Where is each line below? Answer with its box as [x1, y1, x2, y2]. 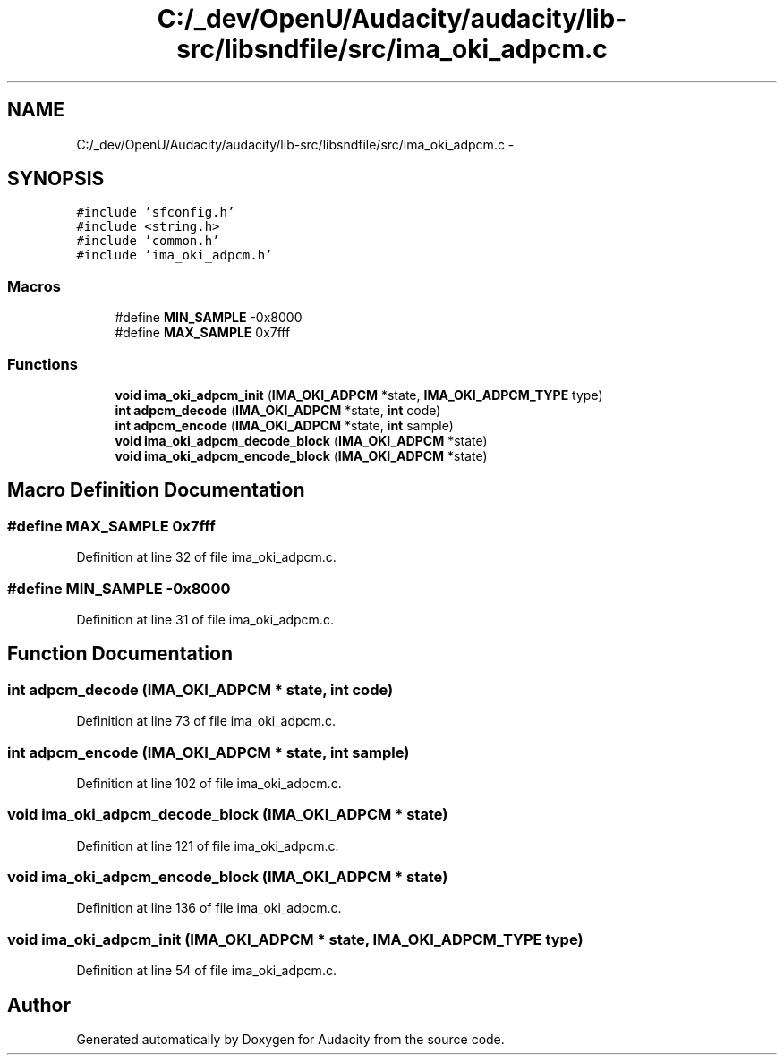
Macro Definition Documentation [7, 479, 305, 502]
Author [7, 993, 71, 1016]
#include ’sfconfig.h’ [76, 205, 235, 220]
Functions [7, 354, 78, 373]
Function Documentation [7, 642, 233, 666]
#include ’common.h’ [76, 234, 220, 249]
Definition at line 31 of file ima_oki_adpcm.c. [76, 611, 334, 627]
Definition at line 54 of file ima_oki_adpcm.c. [76, 963, 337, 979]
